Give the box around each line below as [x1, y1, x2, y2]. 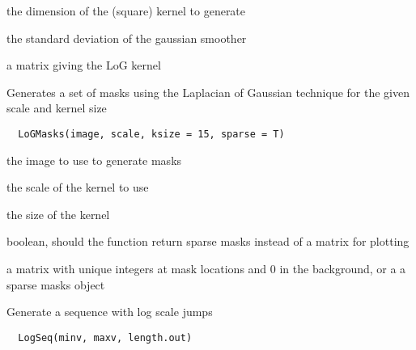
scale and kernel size [6, 99, 107, 116]
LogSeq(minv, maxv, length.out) [18, 331, 193, 344]
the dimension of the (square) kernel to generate [6, 2, 246, 19]
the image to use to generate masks [6, 151, 182, 168]
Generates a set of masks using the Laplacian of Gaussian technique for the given [6, 83, 410, 100]
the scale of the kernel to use [6, 179, 149, 196]
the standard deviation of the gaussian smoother [6, 29, 247, 46]
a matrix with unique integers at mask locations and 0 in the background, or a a [6, 260, 406, 276]
